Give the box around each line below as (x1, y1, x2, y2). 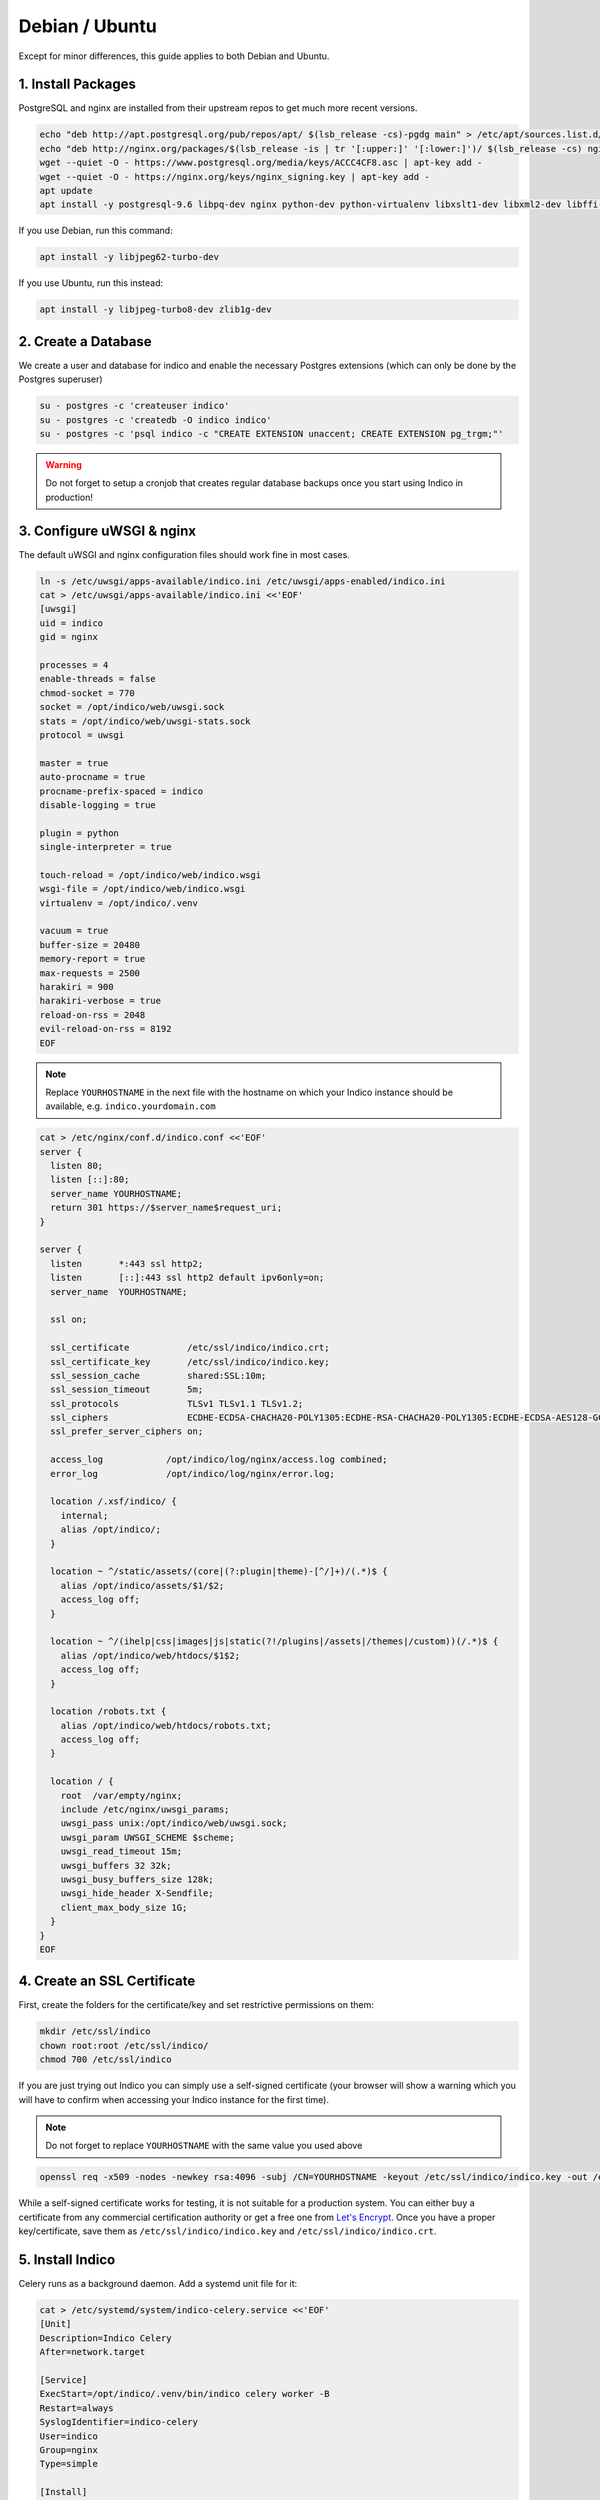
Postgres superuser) (18, 373, 104, 385)
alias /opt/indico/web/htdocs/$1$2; (60, 1650, 240, 1661)
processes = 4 (39, 659, 109, 670)
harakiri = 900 (39, 981, 114, 992)
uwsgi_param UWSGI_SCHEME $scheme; (60, 1831, 235, 1843)
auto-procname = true (39, 771, 146, 783)
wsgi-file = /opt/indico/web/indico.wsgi (39, 883, 246, 895)
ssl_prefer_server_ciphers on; (50, 1426, 204, 1437)
